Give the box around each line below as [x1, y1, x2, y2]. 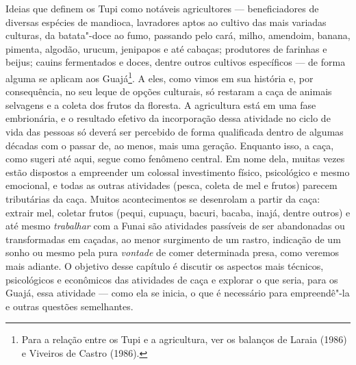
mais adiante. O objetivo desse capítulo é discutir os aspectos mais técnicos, [5, 258, 324, 273]
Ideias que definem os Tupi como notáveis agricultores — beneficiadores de [5, 1, 319, 15]
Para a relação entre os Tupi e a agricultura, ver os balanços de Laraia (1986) [21, 332, 347, 347]
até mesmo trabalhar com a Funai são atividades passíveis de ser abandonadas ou [5, 218, 345, 233]
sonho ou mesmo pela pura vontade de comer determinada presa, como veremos [5, 245, 340, 260]
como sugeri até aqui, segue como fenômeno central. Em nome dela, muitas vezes [5, 151, 345, 166]
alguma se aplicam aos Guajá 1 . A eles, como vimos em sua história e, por [5, 68, 314, 85]
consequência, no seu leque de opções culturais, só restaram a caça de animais [5, 84, 332, 99]
